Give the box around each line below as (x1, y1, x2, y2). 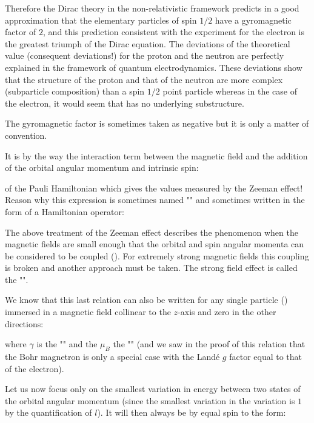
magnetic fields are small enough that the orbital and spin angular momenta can (5, 238, 304, 250)
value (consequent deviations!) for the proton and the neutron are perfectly (5, 49, 284, 62)
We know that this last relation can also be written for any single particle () (5, 293, 288, 306)
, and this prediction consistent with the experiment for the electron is (43, 25, 305, 38)
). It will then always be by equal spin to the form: (97, 406, 286, 419)
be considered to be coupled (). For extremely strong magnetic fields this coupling (5, 249, 309, 262)
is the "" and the (36, 338, 98, 350)
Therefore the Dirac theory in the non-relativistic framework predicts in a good (5, 2, 299, 14)
